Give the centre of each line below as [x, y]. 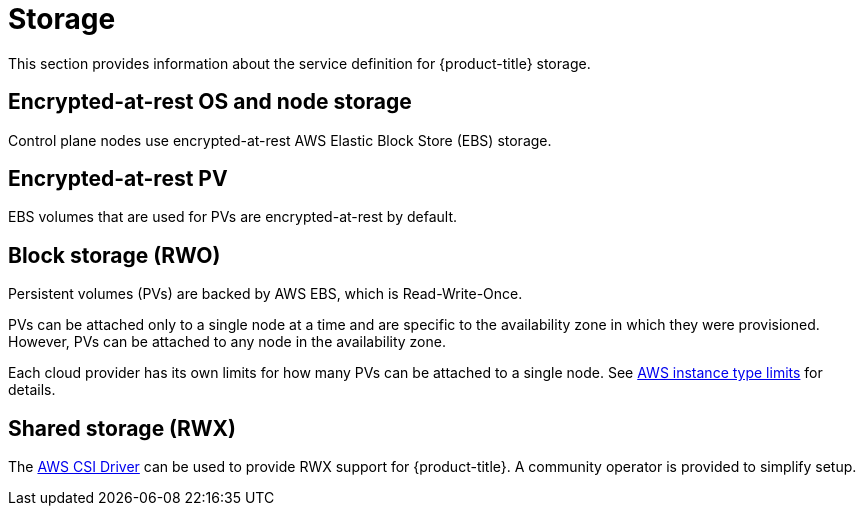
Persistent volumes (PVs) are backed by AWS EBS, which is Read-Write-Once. [265, 294]
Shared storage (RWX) [122, 428]
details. [32, 390]
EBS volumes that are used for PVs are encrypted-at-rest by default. [232, 217]
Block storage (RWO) [114, 255]
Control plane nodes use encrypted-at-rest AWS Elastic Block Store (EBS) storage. [280, 140]
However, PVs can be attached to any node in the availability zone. [227, 342]
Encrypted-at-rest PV [118, 179]
